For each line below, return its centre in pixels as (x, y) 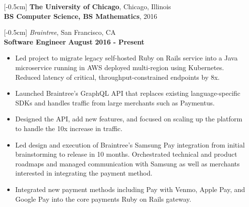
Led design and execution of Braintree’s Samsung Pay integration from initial (130, 144)
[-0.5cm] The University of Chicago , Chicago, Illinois (88, 6)
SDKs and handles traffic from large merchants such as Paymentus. (115, 102)
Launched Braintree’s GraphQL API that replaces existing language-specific (128, 93)
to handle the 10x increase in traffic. (69, 128)
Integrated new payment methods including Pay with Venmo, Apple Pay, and (130, 189)
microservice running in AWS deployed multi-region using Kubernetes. (120, 67)
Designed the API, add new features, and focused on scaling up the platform (129, 119)
